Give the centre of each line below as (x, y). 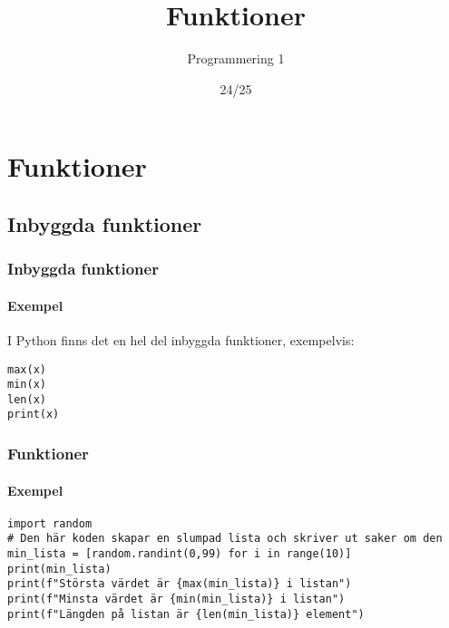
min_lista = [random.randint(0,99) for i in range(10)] (180, 554)
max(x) (27, 369)
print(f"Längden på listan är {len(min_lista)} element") (186, 614)
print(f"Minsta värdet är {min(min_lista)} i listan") (176, 599)
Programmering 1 (236, 58)
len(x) (27, 399)
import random (50, 523)
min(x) (27, 385)
